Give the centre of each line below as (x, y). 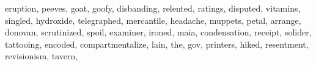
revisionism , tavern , (42, 56)
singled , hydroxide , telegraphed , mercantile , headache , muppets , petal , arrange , (153, 20)
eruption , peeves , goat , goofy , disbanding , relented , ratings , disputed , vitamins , (153, 8)
